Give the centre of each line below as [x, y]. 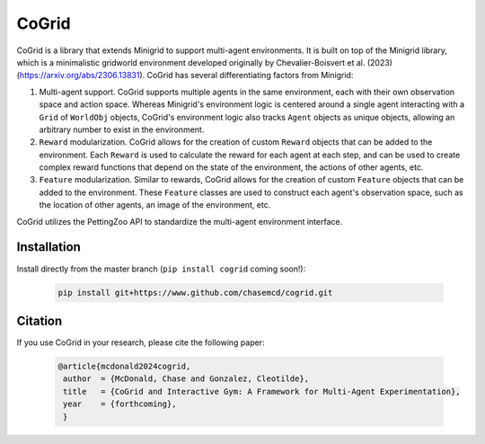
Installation [48, 247]
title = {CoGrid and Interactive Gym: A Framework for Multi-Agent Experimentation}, [262, 391]
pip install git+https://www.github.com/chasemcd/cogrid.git [195, 293]
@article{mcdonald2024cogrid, [124, 366]
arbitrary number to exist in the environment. [122, 129]
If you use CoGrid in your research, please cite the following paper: [141, 342]
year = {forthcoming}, [120, 404]
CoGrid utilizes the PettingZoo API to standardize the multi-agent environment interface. [180, 221]
